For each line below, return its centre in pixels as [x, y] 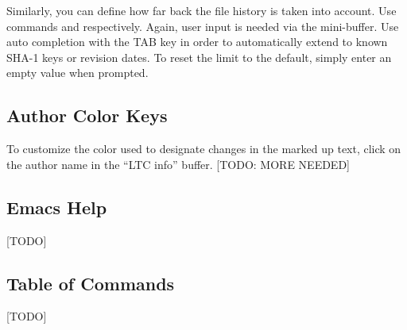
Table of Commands [91, 283]
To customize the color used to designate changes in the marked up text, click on [204, 149]
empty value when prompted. [78, 73]
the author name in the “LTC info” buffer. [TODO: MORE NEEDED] [178, 164]
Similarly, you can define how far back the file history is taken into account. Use [202, 10]
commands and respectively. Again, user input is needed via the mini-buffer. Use [203, 26]
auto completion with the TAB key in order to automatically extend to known [197, 42]
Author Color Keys [87, 115]
